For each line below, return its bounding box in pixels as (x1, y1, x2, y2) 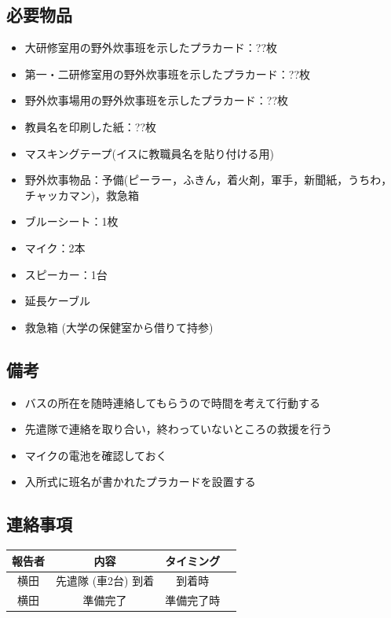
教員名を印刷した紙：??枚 (24, 118, 157, 134)
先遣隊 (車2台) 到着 (56, 572, 155, 589)
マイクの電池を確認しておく (24, 447, 167, 463)
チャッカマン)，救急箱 (24, 186, 140, 203)
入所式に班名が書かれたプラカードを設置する (24, 473, 256, 490)
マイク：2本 (24, 239, 86, 256)
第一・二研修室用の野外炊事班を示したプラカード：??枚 (24, 65, 311, 82)
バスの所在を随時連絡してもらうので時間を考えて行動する (24, 394, 320, 410)
